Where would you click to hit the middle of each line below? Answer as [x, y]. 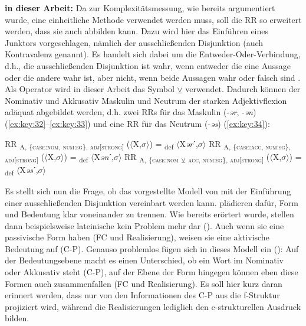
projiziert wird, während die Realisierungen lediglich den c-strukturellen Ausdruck [153, 306]
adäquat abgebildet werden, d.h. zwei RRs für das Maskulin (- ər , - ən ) [131, 112]
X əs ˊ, [29, 169]
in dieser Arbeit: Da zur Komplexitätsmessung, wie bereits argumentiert [140, 8]
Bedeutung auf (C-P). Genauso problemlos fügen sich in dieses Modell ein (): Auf [152, 248]
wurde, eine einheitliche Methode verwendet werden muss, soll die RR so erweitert [153, 19]
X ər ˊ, [189, 143]
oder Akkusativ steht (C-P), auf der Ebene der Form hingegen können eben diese [152, 272]
